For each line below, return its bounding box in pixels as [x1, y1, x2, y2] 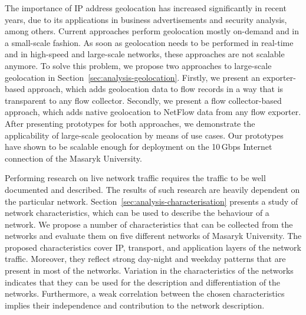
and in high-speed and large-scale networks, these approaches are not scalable [5, 48, 285, 60]
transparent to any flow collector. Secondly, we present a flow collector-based [5, 94, 282, 106]
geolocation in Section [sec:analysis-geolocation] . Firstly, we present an [5, 71, 261, 83]
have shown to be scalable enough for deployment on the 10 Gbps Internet [5, 140, 272, 153]
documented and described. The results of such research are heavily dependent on [5, 183, 300, 195]
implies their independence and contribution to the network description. [5, 298, 265, 311]
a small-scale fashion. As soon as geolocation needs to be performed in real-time [5, 36, 294, 48]
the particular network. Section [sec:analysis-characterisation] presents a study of [5, 195, 298, 207]
